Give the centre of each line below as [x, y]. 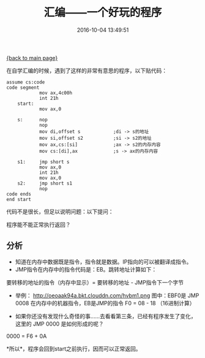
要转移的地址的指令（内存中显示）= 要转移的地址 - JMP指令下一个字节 [95, 282]
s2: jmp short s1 [45, 183]
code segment [23, 87]
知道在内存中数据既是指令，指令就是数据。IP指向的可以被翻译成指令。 [103, 262]
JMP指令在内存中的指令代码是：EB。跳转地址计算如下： [86, 269]
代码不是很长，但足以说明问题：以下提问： [60, 211]
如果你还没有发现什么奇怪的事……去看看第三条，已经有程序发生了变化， [106, 316]
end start [19, 199]
